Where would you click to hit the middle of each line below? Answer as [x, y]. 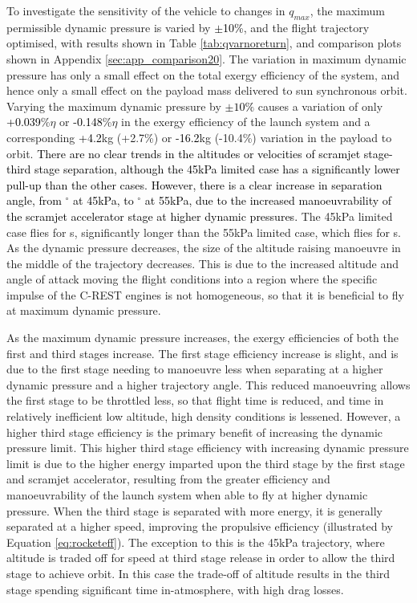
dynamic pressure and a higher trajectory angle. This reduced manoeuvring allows [208, 384]
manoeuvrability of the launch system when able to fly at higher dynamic [187, 495]
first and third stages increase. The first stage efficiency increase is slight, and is [202, 353]
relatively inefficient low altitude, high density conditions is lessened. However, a [204, 416]
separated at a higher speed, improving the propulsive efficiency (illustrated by [200, 526]
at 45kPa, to [103, 200]
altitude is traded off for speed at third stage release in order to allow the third [201, 558]
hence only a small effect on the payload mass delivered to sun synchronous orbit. [207, 90]
